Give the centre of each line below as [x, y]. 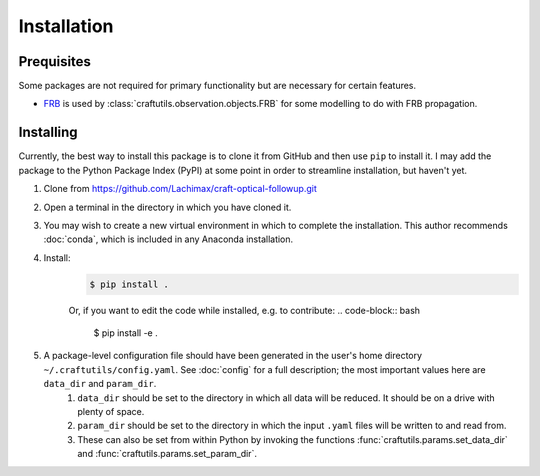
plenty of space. [111, 412]
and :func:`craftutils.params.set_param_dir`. [167, 454]
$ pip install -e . [126, 333]
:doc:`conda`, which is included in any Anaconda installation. [168, 239]
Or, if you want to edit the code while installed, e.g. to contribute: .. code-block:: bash [244, 310]
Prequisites [55, 61]
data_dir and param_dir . [100, 384]
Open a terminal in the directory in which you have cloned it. [167, 207]
